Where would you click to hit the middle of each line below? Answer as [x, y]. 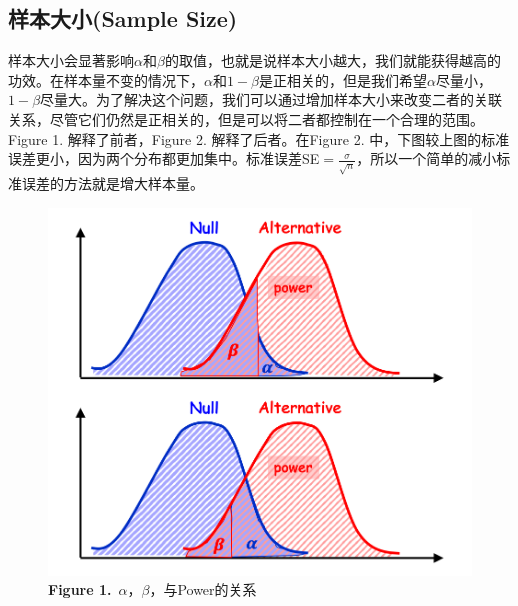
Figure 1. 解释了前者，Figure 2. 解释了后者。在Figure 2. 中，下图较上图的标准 [259, 138]
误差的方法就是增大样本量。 [112, 183]
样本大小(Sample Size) [123, 18]
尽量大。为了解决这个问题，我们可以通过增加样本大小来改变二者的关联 [271, 99]
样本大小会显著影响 [71, 60]
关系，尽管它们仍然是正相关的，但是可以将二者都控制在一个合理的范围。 [246, 118]
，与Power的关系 [203, 589]
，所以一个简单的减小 [426, 158]
